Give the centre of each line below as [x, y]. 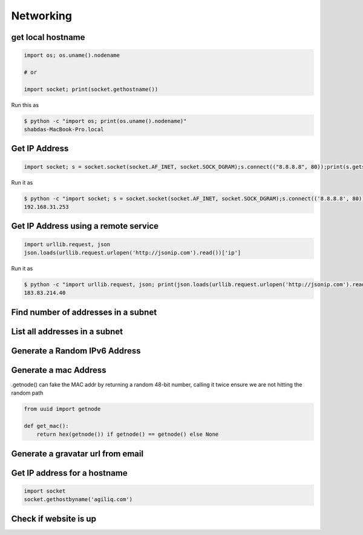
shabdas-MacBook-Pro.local [64, 130]
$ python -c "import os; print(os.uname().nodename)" [105, 121]
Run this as [25, 105]
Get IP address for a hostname [69, 473]
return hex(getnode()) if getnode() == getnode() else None [128, 435]
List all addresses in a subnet [67, 331]
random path [27, 393]
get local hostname [48, 37]
